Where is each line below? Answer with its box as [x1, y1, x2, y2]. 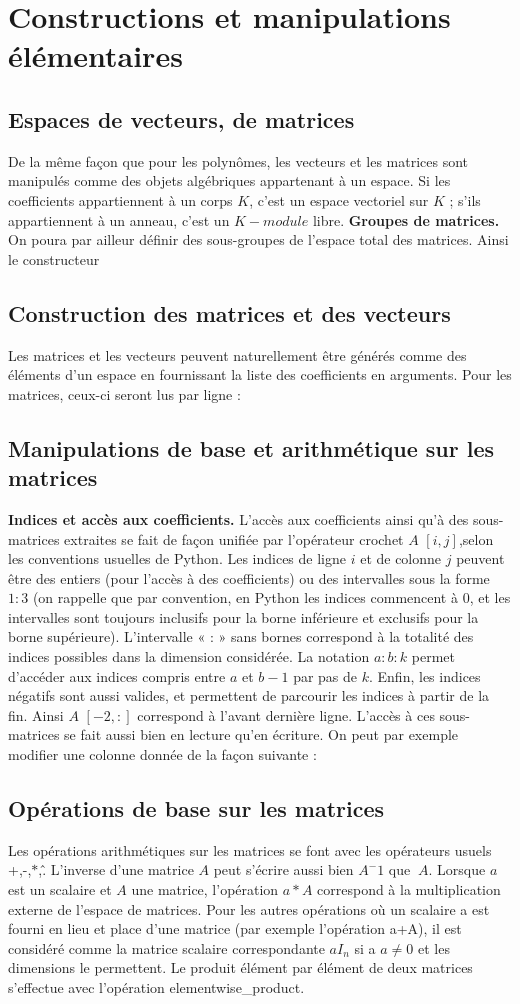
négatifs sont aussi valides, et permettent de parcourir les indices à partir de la [8, 685, 490, 706]
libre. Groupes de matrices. [312, 209, 500, 230]
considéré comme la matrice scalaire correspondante [8, 937, 325, 958]
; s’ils [449, 189, 481, 210]
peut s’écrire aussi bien [213, 859, 354, 880]
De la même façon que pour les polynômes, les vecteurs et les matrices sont [8, 150, 469, 171]
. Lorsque [428, 859, 486, 880]
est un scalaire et [8, 879, 112, 900]
